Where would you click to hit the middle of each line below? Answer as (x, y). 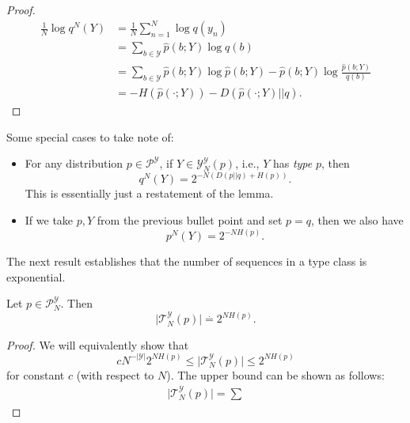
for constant (36, 375)
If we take (49, 219)
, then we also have (357, 219)
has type (292, 163)
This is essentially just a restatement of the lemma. (149, 193)
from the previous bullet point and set (190, 219)
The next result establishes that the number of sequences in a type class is (187, 261)
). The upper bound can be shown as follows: (275, 375)
